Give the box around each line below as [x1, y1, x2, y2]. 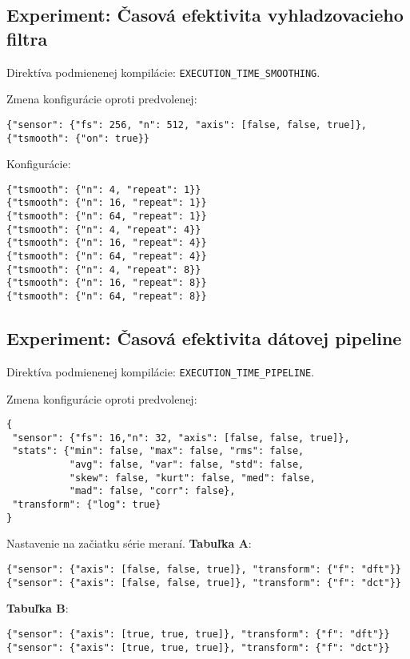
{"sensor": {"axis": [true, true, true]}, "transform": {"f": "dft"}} [6, 628, 390, 640]
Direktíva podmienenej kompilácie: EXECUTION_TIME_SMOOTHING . [6, 63, 320, 80]
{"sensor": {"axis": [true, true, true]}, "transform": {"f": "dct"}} [6, 641, 390, 653]
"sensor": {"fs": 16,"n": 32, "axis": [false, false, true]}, [12, 432, 350, 444]
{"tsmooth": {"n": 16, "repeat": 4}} [6, 237, 207, 249]
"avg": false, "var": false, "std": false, [69, 459, 305, 471]
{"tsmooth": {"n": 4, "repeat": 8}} [6, 263, 201, 275]
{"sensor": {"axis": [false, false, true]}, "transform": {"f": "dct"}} [6, 577, 401, 589]
